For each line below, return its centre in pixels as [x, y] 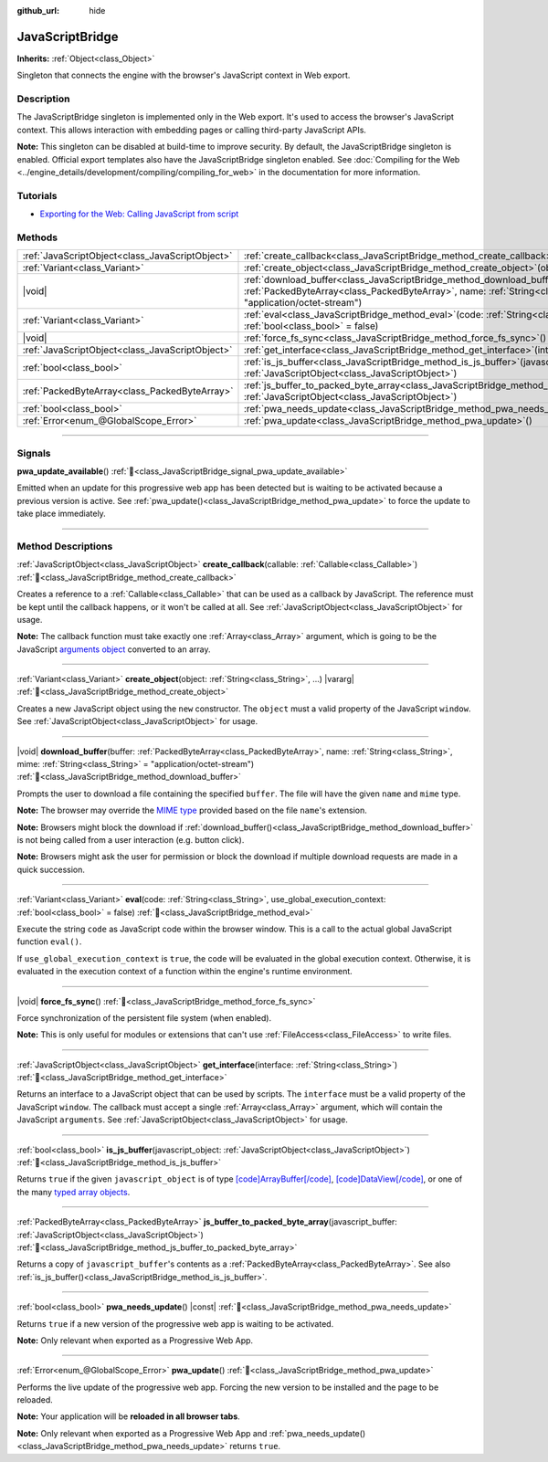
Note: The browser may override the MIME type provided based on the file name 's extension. [192, 810]
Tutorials [37, 195]
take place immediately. [62, 514]
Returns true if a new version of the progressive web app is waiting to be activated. [175, 1323]
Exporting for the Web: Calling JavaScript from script [139, 214]
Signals [34, 453]
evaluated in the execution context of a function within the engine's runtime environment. [185, 972]
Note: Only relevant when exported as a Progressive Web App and [142, 1433]
